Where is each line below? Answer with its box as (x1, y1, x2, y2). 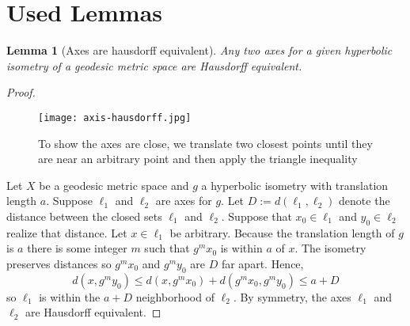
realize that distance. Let (6, 224, 127, 241)
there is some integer (27, 240, 127, 256)
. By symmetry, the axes (233, 288, 351, 305)
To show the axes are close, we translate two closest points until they (38, 135, 373, 151)
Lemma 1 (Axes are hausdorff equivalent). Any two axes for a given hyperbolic (6, 42, 393, 59)
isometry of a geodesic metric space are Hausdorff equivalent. (6, 57, 302, 74)
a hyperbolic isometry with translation (201, 176, 389, 193)
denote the (339, 192, 390, 209)
